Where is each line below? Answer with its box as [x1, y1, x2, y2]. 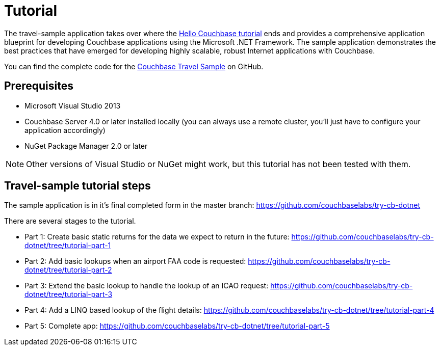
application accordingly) [24, 125, 106, 134]
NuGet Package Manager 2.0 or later [24, 141, 148, 150]
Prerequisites [4, 79, 73, 93]
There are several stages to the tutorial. [4, 217, 136, 226]
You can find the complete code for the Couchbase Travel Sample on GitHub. [4, 62, 264, 71]
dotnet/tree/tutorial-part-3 [24, 290, 113, 299]
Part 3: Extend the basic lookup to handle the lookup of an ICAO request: [24, 281, 269, 290]
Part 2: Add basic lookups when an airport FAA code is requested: [24, 257, 246, 266]
